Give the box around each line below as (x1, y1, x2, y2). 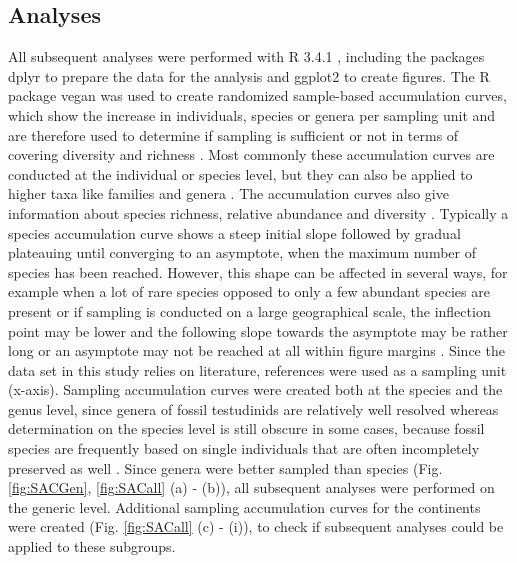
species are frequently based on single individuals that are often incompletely (8, 438, 480, 459)
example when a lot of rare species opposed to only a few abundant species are (8, 281, 490, 302)
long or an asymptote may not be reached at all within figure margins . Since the (8, 340, 505, 361)
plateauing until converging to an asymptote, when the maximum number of (8, 242, 477, 263)
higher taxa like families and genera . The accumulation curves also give (8, 183, 449, 204)
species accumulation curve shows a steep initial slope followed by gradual (8, 222, 461, 243)
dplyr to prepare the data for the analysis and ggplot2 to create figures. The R (8, 65, 490, 86)
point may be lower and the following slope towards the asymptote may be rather (8, 320, 508, 341)
